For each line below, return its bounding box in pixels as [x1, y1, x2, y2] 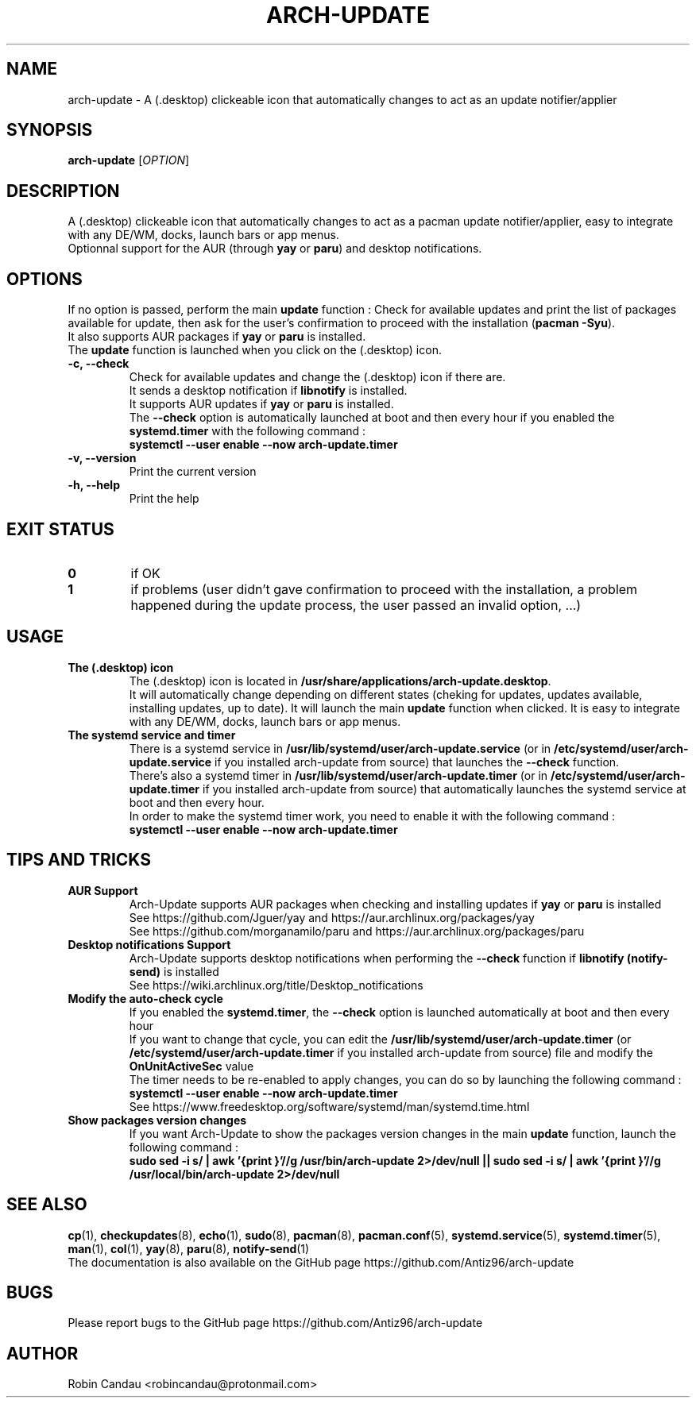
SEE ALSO [6, 1194, 87, 1215]
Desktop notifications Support [68, 937, 231, 951]
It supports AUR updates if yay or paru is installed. [129, 397, 394, 411]
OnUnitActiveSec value [129, 1059, 254, 1073]
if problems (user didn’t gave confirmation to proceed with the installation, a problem [130, 580, 638, 597]
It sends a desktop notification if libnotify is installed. [129, 384, 408, 398]
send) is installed [129, 964, 219, 978]
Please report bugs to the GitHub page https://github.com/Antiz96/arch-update [68, 1316, 483, 1330]
